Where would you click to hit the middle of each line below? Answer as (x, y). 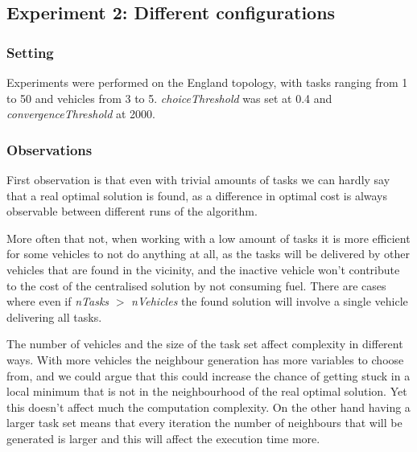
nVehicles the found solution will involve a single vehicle (270, 301)
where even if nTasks (58, 301)
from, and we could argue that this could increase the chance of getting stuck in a (208, 375)
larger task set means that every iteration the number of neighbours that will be (204, 423)
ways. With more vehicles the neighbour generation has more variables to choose (205, 359)
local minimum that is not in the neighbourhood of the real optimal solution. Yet (207, 391)
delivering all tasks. (54, 316)
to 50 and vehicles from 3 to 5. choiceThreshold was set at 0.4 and (169, 98)
